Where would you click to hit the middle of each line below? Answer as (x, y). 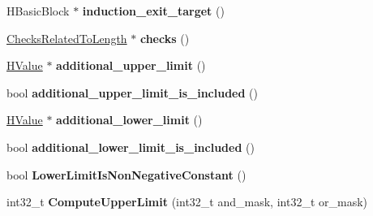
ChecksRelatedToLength (67, 38)
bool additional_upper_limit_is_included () (132, 92)
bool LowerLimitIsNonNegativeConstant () (126, 174)
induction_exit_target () (153, 11)
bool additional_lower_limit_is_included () (131, 147)
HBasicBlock (38, 11)
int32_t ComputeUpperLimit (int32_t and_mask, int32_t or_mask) (187, 202)
